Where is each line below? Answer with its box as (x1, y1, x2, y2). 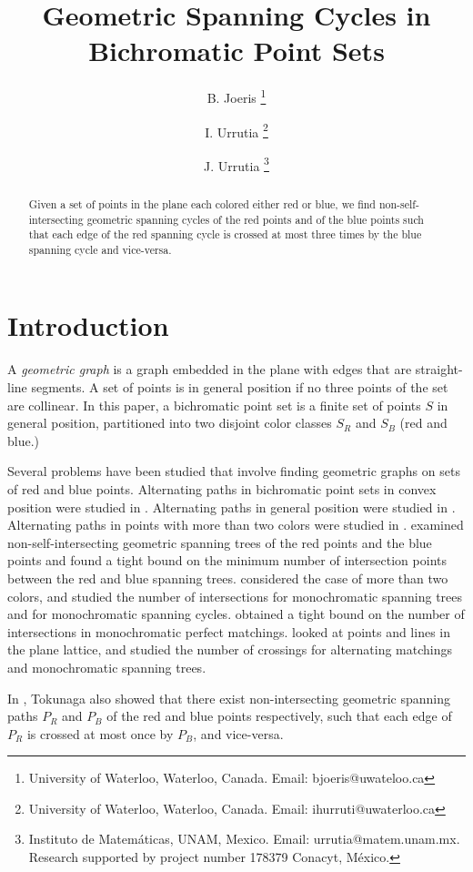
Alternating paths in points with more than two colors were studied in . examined (7, 515, 464, 534)
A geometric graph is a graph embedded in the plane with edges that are (7, 360, 412, 379)
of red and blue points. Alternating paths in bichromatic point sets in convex (7, 479, 437, 498)
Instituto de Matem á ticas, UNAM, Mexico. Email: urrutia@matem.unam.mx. (28, 829, 460, 848)
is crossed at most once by (26, 724, 174, 743)
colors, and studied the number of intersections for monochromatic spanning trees (7, 586, 463, 605)
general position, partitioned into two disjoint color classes (7, 413, 332, 432)
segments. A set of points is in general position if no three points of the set (31, 378, 448, 397)
